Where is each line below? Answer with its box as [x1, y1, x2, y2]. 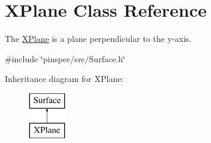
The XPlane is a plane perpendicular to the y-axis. [5, 32, 192, 45]
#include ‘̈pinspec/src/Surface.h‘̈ [5, 52, 125, 65]
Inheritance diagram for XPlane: [5, 72, 124, 85]
